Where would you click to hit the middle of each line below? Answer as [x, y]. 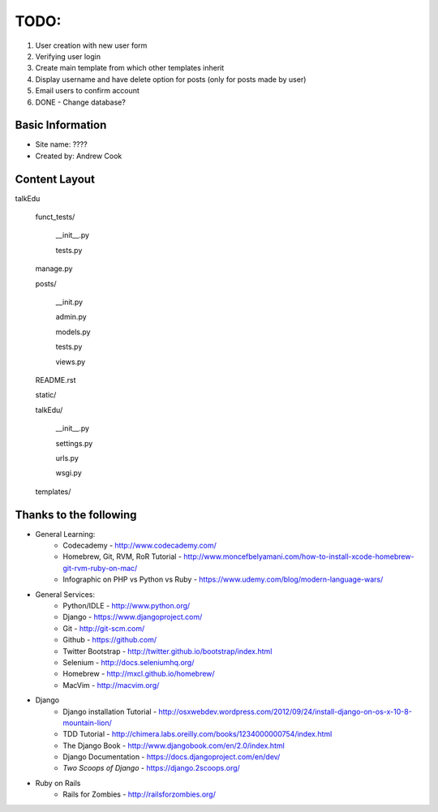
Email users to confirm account [87, 91]
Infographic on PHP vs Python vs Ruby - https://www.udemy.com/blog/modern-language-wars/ [223, 579]
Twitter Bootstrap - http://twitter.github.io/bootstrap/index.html [167, 651]
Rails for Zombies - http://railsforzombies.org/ [140, 794]
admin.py [71, 317]
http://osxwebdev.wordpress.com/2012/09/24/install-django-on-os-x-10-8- [286, 711]
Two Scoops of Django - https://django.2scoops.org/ [152, 768]
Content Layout [55, 179]
